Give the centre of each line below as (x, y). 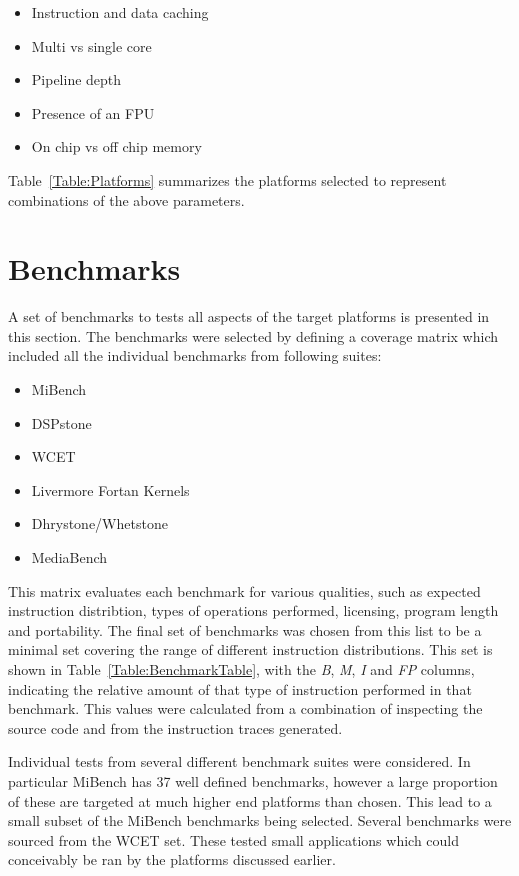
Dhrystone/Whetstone (99, 523)
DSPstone (61, 422)
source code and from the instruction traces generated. (175, 727)
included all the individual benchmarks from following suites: (195, 355)
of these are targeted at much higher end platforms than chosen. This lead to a (250, 800)
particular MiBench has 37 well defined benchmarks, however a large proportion (253, 780)
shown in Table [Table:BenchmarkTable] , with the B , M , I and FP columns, (241, 669)
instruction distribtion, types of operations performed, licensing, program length (253, 610)
